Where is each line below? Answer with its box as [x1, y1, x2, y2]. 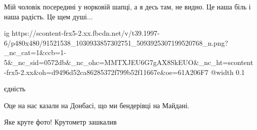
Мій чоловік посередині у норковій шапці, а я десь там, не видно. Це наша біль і [4, 1, 251, 11]
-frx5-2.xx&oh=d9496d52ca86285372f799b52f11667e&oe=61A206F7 [4, 66, 209, 77]
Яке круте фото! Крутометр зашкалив [4, 117, 117, 127]
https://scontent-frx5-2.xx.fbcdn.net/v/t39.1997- [11, 28, 160, 38]
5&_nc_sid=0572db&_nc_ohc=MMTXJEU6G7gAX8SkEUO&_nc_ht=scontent [4, 57, 254, 67]
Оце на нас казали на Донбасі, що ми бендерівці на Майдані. [4, 100, 190, 110]
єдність [4, 83, 26, 94]
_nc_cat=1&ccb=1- [4, 47, 66, 58]
